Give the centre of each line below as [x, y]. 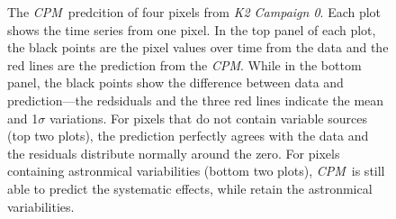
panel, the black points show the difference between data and [175, 82]
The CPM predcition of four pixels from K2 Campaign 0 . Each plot [194, 12]
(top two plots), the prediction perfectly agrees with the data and [188, 136]
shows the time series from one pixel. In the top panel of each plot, [192, 29]
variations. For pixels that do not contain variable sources [208, 118]
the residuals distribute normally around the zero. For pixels [174, 153]
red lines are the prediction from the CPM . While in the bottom [184, 64]
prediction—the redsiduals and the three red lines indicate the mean [196, 100]
